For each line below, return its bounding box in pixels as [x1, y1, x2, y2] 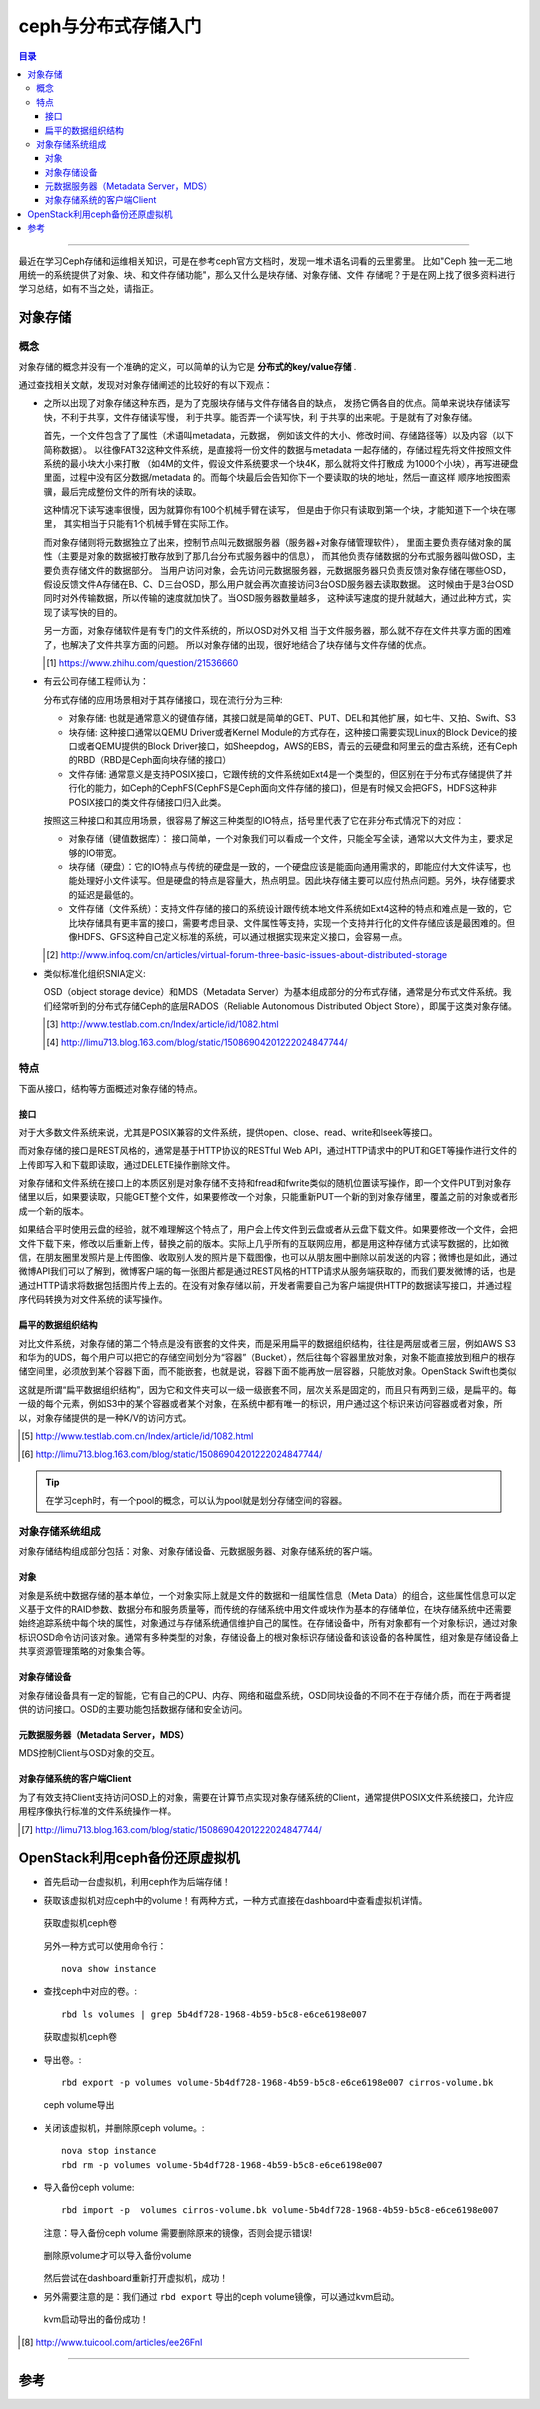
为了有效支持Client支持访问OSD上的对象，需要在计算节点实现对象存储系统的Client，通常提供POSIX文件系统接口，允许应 [18, 1791, 514, 1803]
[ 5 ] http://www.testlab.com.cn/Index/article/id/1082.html [21, 1430, 254, 1442]
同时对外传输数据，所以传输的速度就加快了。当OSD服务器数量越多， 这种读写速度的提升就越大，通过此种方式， [43, 592, 503, 604]
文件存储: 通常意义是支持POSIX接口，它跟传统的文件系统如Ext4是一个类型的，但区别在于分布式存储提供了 [68, 768, 504, 780]
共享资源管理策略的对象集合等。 [18, 1645, 150, 1657]
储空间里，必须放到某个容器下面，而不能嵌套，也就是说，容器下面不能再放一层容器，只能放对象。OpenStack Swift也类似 [18, 1365, 517, 1377]
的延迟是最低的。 [68, 888, 139, 900]
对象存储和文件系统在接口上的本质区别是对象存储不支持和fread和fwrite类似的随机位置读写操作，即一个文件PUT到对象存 [18, 1177, 512, 1189]
